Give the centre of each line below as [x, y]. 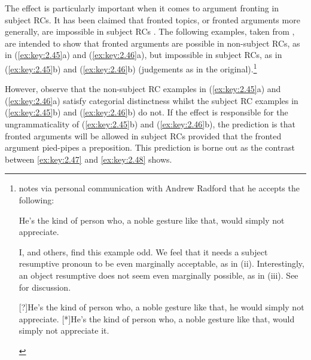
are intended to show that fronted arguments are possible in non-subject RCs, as [153, 43]
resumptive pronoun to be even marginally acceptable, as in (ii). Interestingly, [161, 263]
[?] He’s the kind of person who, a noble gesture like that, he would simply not [161, 307]
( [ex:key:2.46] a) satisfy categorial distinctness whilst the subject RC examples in [152, 100]
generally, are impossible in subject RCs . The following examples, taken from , [150, 31]
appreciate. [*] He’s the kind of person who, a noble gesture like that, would [157, 318]
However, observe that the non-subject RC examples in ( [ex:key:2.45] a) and [143, 89]
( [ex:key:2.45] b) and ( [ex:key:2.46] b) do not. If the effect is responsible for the [147, 112]
